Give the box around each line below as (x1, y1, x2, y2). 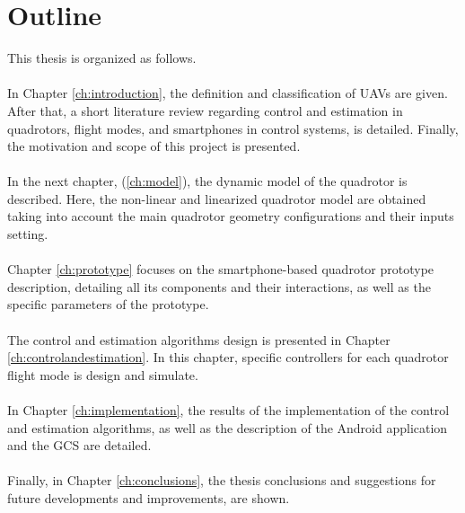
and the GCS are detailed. (7, 436, 152, 455)
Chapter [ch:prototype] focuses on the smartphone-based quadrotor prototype (7, 260, 434, 279)
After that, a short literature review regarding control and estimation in (7, 101, 403, 119)
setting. (7, 225, 48, 243)
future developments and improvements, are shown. (7, 488, 290, 507)
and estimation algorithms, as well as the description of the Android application (7, 418, 448, 437)
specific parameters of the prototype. (7, 295, 209, 314)
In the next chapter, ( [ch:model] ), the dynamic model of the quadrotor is (7, 172, 408, 190)
